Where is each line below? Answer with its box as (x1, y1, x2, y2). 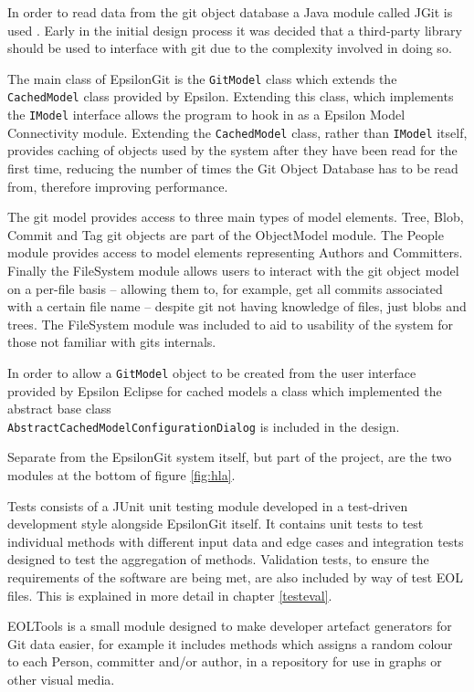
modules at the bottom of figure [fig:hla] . (7, 466, 236, 485)
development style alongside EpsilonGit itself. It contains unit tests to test (7, 514, 424, 533)
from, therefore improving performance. (7, 176, 228, 195)
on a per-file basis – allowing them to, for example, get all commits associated (7, 278, 443, 298)
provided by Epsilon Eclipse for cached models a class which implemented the (7, 381, 442, 400)
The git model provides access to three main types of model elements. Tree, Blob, (7, 207, 464, 226)
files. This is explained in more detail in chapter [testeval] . (7, 585, 332, 604)
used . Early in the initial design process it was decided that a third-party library (7, 20, 462, 39)
